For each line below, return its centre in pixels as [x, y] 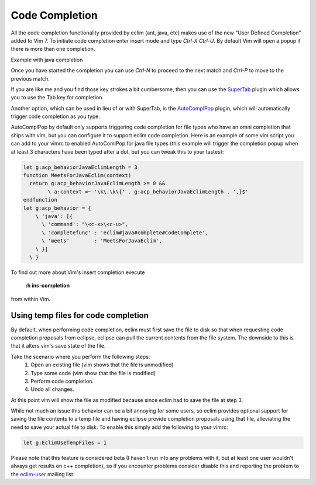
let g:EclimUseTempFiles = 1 [65, 442]
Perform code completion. [62, 381]
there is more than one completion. [53, 49]
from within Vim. [31, 299]
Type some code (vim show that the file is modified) [93, 373]
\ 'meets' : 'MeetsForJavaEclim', [102, 241]
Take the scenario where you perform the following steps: [80, 356]
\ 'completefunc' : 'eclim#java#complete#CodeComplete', [125, 233]
